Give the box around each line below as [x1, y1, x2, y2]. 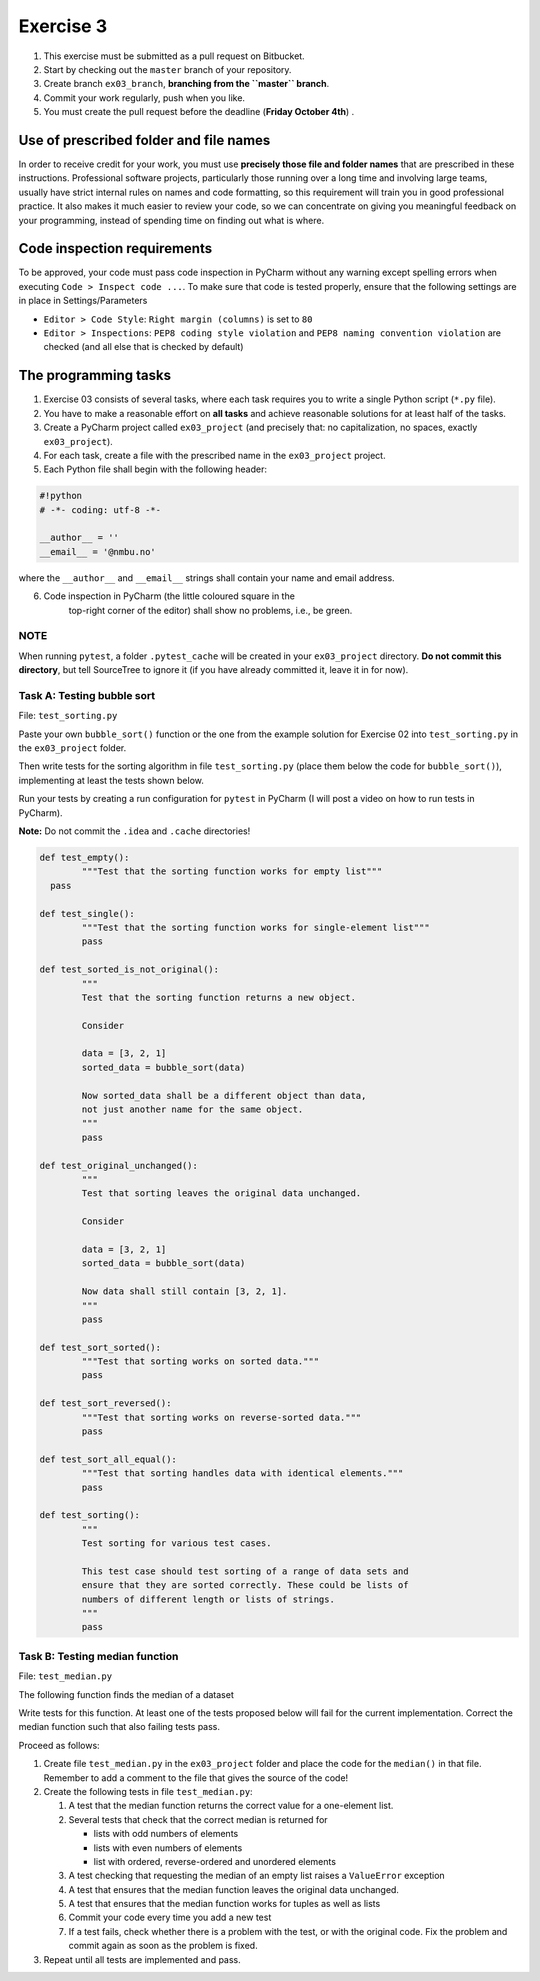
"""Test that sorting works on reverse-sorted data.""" [81, 1411, 362, 1423]
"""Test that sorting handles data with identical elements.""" [81, 1468, 404, 1479]
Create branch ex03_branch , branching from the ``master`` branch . [43, 78, 330, 90]
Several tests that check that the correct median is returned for [68, 1813, 329, 1825]
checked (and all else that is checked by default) [43, 341, 244, 353]
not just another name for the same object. [81, 1104, 304, 1115]
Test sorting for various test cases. [81, 1538, 272, 1549]
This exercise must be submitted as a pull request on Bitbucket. [43, 50, 305, 62]
